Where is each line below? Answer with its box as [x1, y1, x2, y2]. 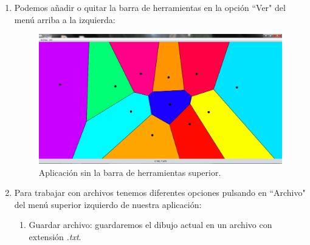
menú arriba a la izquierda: [14, 13, 115, 25]
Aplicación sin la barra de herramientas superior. [38, 166, 221, 178]
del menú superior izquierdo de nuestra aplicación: [14, 198, 202, 210]
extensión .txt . [29, 230, 81, 243]
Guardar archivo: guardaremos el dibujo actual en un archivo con [29, 218, 272, 231]
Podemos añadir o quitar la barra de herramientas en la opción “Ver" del [14, 1, 286, 13]
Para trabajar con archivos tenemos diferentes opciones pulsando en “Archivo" [14, 186, 306, 199]
